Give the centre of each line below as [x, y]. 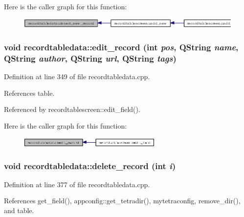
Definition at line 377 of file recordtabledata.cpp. [77, 184]
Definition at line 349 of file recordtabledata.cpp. [77, 76]
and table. [19, 210]
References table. [29, 93]
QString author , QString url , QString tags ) [90, 58]
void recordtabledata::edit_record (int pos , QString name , [121, 47]
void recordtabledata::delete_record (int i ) [90, 166]
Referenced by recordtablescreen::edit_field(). [72, 109]
